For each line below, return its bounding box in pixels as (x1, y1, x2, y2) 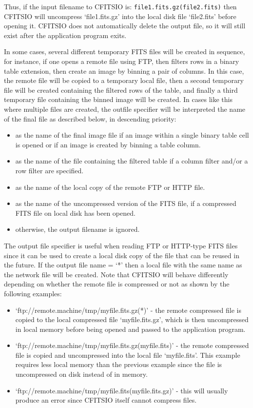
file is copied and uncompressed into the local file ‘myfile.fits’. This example (15, 349, 240, 360)
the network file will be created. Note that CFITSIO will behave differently (4, 269, 229, 279)
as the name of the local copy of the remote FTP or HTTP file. (15, 182, 205, 192)
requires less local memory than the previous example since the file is (15, 359, 222, 369)
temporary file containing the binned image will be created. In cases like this (4, 94, 233, 104)
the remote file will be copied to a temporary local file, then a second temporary (4, 75, 244, 85)
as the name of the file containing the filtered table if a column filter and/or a (15, 156, 248, 166)
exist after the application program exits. (4, 30, 127, 40)
